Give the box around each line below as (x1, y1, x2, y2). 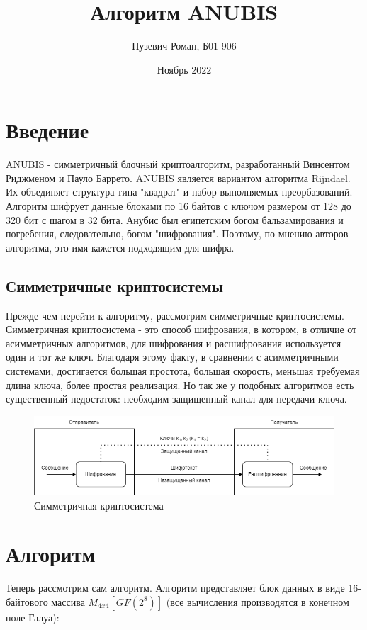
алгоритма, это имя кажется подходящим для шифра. (6, 240, 235, 254)
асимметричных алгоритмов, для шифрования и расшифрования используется (6, 335, 341, 350)
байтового (6, 594, 48, 609)
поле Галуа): (6, 609, 60, 624)
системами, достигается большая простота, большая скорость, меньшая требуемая (6, 363, 360, 378)
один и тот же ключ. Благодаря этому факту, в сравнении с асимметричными (6, 349, 339, 364)
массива (51, 594, 85, 609)
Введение (6, 116, 89, 145)
